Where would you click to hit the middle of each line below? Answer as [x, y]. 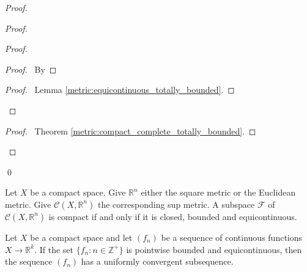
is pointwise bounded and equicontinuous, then [214, 249]
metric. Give [28, 204]
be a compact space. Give [78, 192]
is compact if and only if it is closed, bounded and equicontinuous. [173, 216]
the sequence [29, 261]
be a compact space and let [81, 237]
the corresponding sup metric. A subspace [176, 204]
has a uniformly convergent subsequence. [157, 261]
